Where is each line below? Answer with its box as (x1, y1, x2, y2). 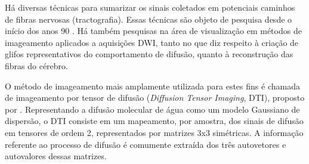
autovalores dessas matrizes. (5, 150, 107, 162)
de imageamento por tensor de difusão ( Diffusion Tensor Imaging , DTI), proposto (5, 91, 305, 104)
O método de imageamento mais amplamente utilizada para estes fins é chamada (5, 79, 300, 92)
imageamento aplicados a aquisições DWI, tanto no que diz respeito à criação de (5, 36, 299, 48)
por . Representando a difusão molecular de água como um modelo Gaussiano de (5, 103, 300, 115)
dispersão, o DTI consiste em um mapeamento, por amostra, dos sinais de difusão (5, 115, 304, 127)
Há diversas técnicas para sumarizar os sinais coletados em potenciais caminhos (5, 1, 295, 13)
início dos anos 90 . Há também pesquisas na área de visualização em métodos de (5, 24, 302, 37)
